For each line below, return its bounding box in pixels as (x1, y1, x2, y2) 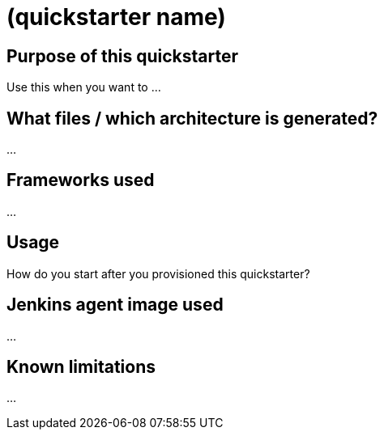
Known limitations (6, 356, 156, 377)
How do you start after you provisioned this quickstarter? (6, 266, 310, 281)
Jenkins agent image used (6, 294, 224, 315)
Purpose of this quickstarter (6, 45, 238, 66)
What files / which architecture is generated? (6, 108, 378, 129)
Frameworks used (6, 170, 155, 191)
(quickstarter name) (6, 3, 226, 31)
